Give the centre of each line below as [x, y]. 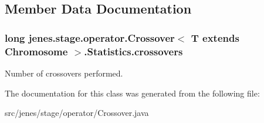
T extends [215, 37]
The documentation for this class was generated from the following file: [132, 93]
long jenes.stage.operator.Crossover [90, 37]
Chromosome [36, 51]
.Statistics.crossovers [133, 51]
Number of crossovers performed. [64, 73]
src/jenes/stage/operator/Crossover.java [77, 113]
